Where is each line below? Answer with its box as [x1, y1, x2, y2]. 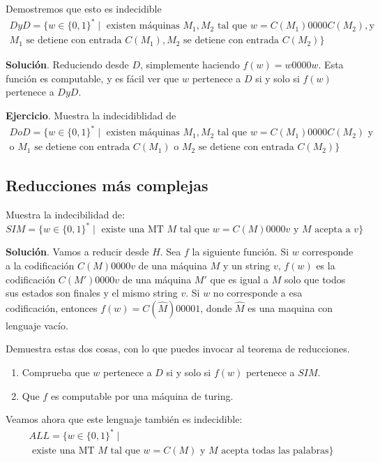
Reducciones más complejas [6, 174, 208, 196]
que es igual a [210, 271, 269, 286]
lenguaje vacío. [6, 318, 68, 332]
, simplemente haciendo [140, 57, 240, 72]
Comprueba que [22, 364, 90, 379]
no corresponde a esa [213, 285, 303, 300]
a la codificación [6, 258, 75, 272]
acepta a [314, 225, 351, 235]
